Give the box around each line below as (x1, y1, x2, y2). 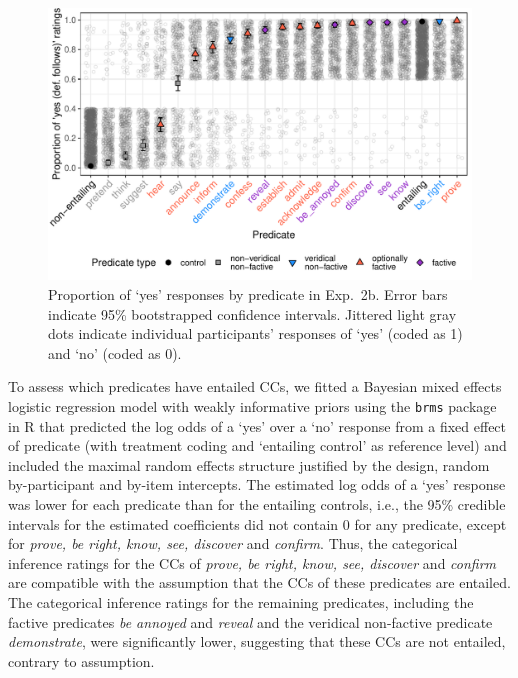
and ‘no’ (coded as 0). (48, 342, 182, 363)
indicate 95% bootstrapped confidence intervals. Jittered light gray (48, 303, 457, 324)
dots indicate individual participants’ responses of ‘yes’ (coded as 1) (48, 323, 463, 344)
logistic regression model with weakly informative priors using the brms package (8, 396, 497, 417)
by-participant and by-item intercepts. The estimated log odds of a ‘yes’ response (8, 474, 506, 495)
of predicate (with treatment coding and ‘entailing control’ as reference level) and (8, 435, 507, 456)
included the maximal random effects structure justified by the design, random (8, 454, 490, 475)
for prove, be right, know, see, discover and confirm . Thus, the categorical (8, 533, 458, 554)
